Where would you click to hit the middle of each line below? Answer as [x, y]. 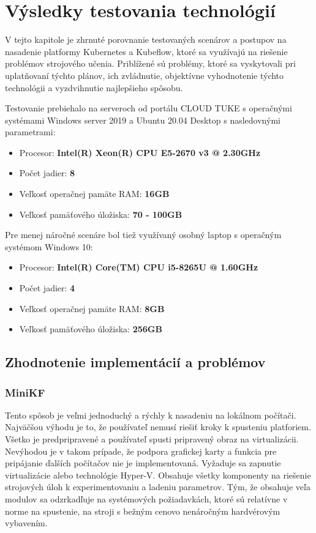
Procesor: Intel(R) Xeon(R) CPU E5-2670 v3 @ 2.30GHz [140, 152]
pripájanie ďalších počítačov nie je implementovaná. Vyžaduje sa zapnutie [143, 463]
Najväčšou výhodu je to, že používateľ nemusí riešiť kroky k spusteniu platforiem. [158, 427]
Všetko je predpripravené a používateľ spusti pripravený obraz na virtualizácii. [152, 439]
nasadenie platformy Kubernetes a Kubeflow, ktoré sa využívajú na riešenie [146, 51]
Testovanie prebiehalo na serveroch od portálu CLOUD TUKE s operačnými [149, 108]
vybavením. [26, 523]
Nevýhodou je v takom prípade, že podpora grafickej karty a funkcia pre [141, 451]
